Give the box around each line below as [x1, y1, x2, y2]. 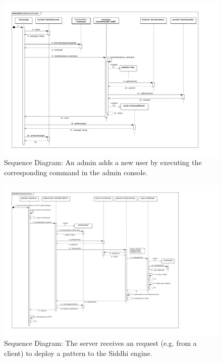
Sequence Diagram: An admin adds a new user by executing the [4, 157, 202, 168]
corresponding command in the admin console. [4, 167, 148, 177]
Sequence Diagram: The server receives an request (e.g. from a [4, 337, 197, 348]
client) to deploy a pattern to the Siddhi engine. [4, 347, 152, 358]
